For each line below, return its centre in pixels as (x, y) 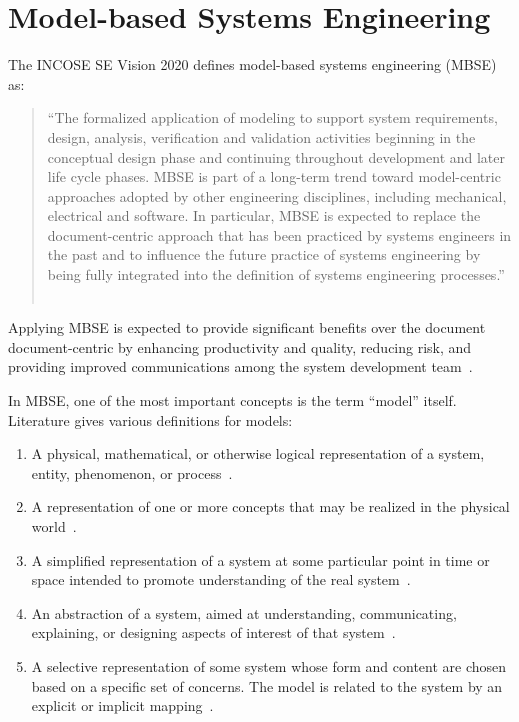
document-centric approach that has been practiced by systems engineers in (279, 234)
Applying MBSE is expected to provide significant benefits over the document (247, 327)
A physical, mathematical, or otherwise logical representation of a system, (258, 453)
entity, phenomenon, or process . (132, 472)
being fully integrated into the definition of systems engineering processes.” (276, 274)
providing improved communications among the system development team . (240, 366)
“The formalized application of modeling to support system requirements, (272, 117)
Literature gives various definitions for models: (150, 419)
